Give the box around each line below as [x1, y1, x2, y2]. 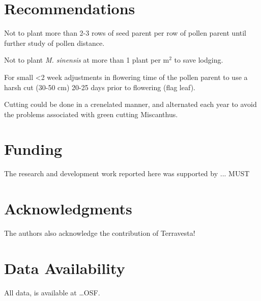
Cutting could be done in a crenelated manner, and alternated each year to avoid [4, 99, 257, 110]
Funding [4, 139, 63, 159]
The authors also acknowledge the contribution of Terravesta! [4, 228, 195, 238]
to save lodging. [174, 54, 223, 65]
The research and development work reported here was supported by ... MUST [4, 168, 250, 179]
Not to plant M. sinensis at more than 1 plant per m [4, 54, 169, 65]
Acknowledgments [4, 198, 132, 219]
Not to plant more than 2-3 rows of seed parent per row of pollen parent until [4, 28, 246, 38]
